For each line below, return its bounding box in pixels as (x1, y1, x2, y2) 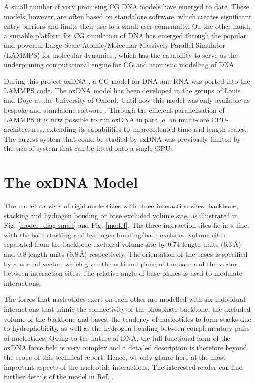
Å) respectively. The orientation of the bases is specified (79, 249, 248, 259)
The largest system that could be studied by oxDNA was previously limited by (4, 133, 241, 144)
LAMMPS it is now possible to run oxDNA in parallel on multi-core (4, 114, 209, 124)
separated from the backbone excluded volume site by (4, 239, 166, 249)
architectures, (4, 124, 45, 134)
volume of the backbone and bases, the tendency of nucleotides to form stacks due (4, 313, 251, 324)
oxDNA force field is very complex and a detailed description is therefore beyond (4, 342, 247, 353)
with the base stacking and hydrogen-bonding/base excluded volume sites (4, 229, 225, 239)
